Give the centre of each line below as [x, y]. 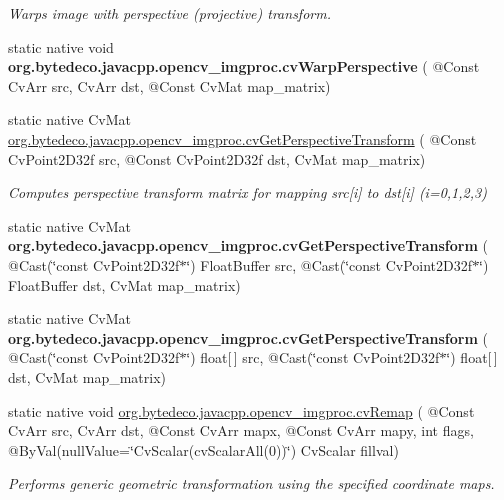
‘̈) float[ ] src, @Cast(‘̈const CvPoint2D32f [313, 357]
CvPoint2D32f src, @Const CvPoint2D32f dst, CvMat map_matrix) [217, 158]
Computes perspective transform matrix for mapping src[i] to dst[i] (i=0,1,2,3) [247, 192]
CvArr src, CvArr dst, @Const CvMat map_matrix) [169, 85]
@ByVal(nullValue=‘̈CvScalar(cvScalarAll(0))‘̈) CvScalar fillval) [203, 449]
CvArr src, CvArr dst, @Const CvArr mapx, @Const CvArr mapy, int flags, [241, 430]
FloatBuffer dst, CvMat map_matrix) [124, 284]
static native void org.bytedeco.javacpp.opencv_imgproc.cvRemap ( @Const [241, 410]
